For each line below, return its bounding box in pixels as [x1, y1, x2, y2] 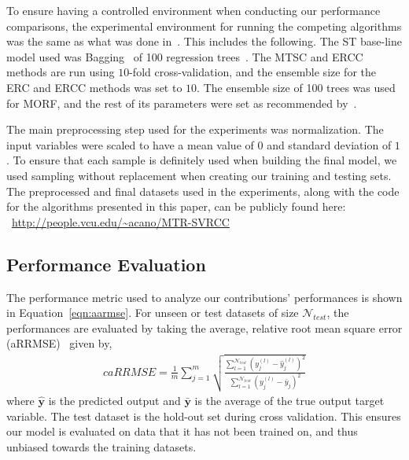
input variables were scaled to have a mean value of [6, 136, 254, 153]
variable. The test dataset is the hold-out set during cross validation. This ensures [6, 407, 401, 424]
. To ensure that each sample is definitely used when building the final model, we [6, 152, 397, 168]
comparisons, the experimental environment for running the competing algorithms [6, 17, 402, 34]
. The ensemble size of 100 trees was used [197, 79, 396, 95]
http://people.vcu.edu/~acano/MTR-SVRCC [12, 213, 230, 230]
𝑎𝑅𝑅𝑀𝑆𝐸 [108, 366, 157, 378]
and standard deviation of [267, 136, 392, 153]
